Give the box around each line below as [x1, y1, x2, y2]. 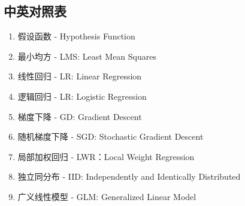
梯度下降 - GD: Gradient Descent [17, 110, 142, 122]
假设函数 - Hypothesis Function [17, 30, 135, 42]
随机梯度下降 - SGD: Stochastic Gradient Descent [17, 130, 204, 143]
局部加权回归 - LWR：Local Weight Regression [17, 150, 195, 162]
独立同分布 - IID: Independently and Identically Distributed [17, 170, 241, 183]
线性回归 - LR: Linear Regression [17, 70, 142, 82]
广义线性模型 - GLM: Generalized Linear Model [17, 190, 196, 202]
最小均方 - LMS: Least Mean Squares [17, 50, 156, 62]
